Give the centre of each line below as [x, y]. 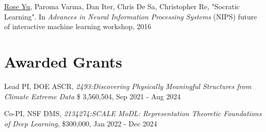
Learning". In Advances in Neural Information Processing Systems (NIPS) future [131, 16]
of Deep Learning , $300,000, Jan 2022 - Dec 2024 [81, 123]
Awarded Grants [63, 61]
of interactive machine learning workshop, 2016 [78, 26]
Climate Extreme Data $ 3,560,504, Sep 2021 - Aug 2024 [92, 96]
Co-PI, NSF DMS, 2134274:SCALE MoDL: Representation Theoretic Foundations [133, 113]
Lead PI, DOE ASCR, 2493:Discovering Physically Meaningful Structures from [128, 86]
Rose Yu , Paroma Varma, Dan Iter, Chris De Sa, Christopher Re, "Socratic [122, 6]
